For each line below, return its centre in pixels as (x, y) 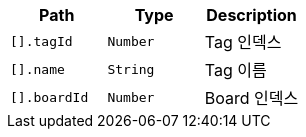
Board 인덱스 (251, 98)
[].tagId (41, 41)
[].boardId (49, 97)
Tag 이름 (235, 70)
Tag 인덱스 (243, 42)
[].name (37, 69)
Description (251, 15)
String (131, 69)
